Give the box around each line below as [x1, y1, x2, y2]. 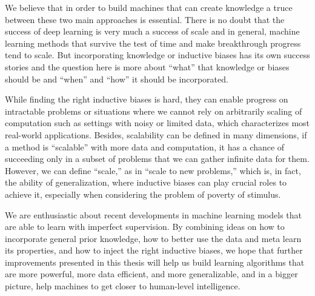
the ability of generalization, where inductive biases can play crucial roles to [5, 176, 287, 189]
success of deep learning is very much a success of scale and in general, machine [5, 25, 300, 38]
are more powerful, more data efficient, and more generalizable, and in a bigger [5, 267, 298, 280]
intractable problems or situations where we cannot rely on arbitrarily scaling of [5, 104, 302, 117]
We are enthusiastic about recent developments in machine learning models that [5, 208, 302, 221]
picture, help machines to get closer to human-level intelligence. [5, 280, 240, 292]
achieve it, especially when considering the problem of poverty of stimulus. [5, 187, 281, 200]
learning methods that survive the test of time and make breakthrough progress [5, 36, 301, 49]
